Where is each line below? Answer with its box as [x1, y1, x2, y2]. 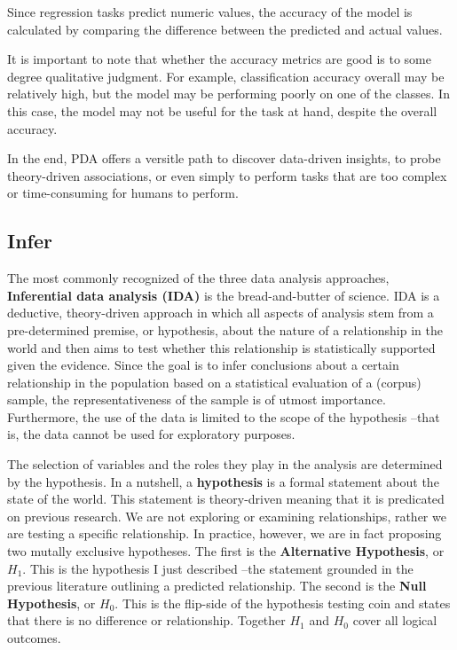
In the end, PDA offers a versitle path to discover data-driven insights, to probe [7, 149, 441, 168]
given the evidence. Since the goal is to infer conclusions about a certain [7, 356, 399, 374]
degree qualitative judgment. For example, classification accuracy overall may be [7, 67, 445, 85]
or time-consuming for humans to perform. [7, 184, 239, 202]
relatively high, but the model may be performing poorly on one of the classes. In [7, 84, 450, 103]
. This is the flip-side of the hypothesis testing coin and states [114, 593, 451, 612]
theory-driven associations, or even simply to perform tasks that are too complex [7, 166, 447, 184]
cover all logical [352, 611, 437, 630]
